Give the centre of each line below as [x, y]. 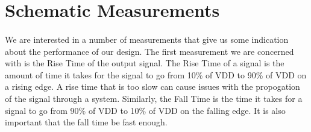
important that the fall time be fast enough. [86, 122]
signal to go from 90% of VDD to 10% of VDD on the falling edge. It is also [145, 110]
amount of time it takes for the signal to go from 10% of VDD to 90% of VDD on [156, 74]
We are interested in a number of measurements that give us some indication [147, 39]
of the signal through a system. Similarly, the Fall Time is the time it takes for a [154, 98]
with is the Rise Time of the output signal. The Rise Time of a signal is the [145, 63]
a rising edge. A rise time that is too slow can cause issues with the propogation [152, 86]
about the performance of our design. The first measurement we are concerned [149, 51]
